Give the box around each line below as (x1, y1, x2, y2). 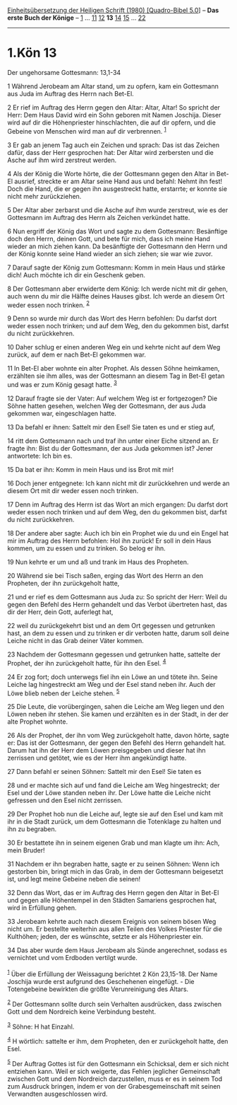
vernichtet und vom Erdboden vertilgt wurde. (7, 954, 138, 962)
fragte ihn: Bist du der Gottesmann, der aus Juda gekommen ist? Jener (7, 444, 214, 452)
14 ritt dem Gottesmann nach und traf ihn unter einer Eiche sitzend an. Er (7, 436, 219, 445)
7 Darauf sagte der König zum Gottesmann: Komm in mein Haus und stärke (7, 263, 226, 272)
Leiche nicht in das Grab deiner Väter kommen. (7, 636, 145, 644)
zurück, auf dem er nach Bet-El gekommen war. (7, 350, 147, 359)
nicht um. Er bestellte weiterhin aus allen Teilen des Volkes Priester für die (7, 925, 222, 933)
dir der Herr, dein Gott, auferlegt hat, (7, 608, 114, 616)
